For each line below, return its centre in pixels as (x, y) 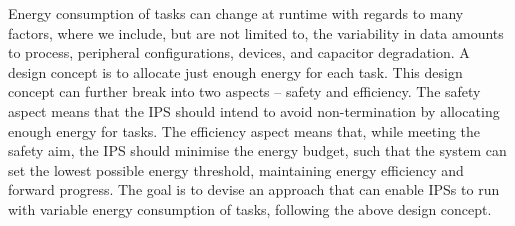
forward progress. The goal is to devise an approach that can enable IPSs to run (254, 189)
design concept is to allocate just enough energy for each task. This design (235, 71)
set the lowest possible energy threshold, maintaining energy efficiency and (236, 169)
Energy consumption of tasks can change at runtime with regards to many (236, 13)
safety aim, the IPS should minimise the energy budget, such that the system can (257, 150)
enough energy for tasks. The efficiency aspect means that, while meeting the (244, 130)
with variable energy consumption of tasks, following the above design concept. (250, 208)
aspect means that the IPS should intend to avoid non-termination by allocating (254, 110)
